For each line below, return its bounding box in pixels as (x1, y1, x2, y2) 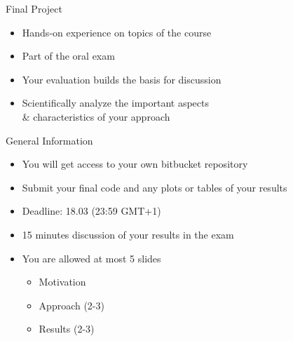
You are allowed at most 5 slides (22, 250, 161, 265)
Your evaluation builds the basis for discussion (22, 72, 222, 86)
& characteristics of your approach (22, 109, 170, 123)
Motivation (39, 274, 86, 289)
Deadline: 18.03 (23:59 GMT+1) (22, 203, 161, 218)
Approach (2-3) (39, 297, 104, 312)
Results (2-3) (39, 321, 95, 336)
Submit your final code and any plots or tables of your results (22, 180, 287, 194)
